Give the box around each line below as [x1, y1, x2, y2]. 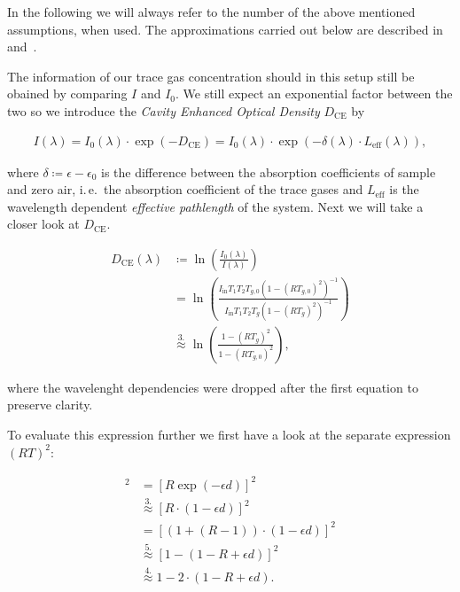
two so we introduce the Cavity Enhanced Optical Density [7, 101, 320, 120]
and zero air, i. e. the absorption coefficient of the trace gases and [7, 180, 363, 199]
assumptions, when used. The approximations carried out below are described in [7, 19, 443, 38]
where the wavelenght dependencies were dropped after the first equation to [7, 378, 418, 396]
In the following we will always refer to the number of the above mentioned [7, 3, 416, 20]
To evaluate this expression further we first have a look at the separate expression [7, 425, 451, 444]
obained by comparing [7, 84, 128, 103]
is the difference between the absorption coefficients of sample [100, 162, 436, 181]
